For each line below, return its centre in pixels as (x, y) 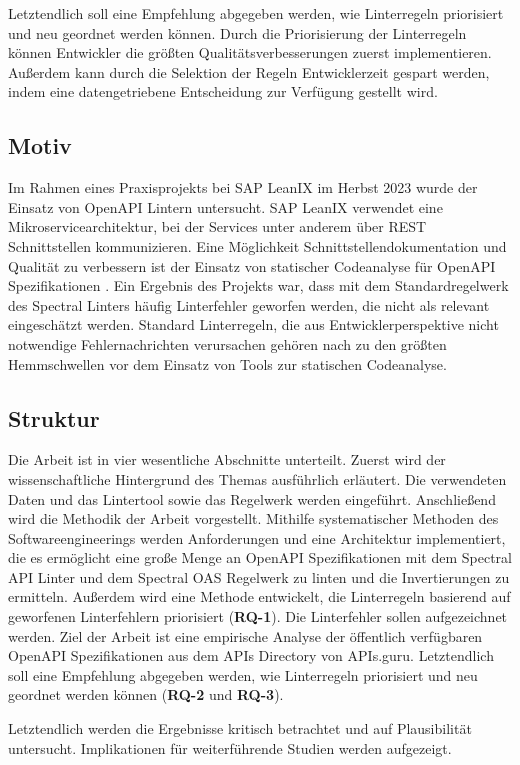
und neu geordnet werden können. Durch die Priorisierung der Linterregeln (237, 32)
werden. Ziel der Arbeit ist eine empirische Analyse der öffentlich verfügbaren (245, 635)
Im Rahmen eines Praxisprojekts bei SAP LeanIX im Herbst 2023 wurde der (243, 187)
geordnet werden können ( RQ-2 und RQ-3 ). (146, 694)
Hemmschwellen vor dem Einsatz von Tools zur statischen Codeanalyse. (227, 363)
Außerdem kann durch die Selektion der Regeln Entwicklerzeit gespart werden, (249, 71)
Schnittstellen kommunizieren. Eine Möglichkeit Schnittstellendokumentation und (257, 245)
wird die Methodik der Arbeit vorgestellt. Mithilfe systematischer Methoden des (253, 518)
